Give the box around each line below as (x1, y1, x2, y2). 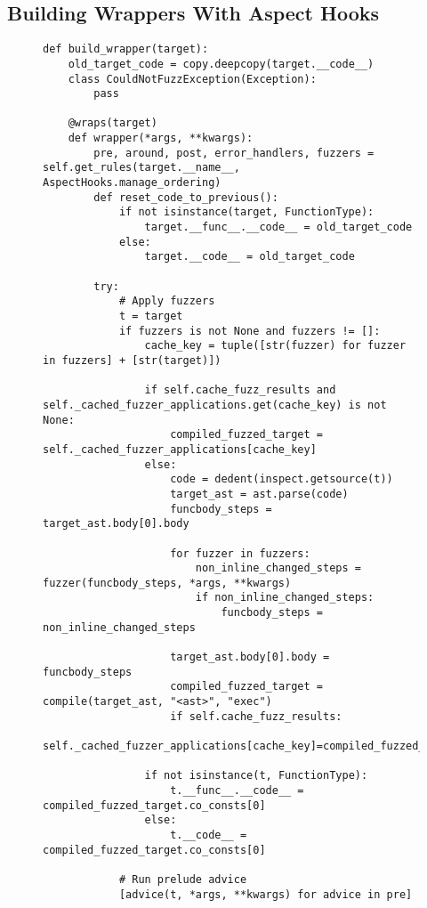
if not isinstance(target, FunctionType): (118, 206, 375, 219)
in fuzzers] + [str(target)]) (43, 353, 222, 367)
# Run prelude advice (118, 872, 247, 886)
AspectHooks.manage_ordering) (43, 176, 222, 190)
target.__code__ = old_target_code (144, 250, 355, 263)
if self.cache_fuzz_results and (144, 384, 336, 397)
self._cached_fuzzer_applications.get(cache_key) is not (43, 398, 387, 411)
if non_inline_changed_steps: (195, 591, 375, 604)
